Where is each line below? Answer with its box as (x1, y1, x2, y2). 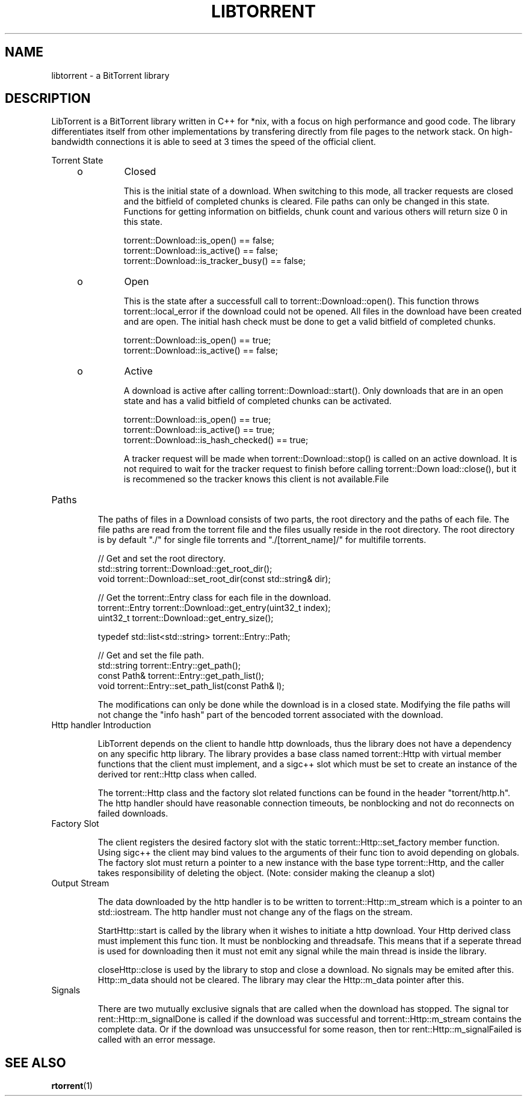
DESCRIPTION (5, 91, 91, 106)
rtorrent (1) (51, 1081, 93, 1091)
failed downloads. (97, 808, 168, 819)
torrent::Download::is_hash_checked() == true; (123, 435, 309, 446)
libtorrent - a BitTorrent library (51, 70, 170, 81)
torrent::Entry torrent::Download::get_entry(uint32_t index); (97, 603, 331, 613)
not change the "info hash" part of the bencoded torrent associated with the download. (97, 710, 443, 720)
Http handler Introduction (51, 720, 151, 731)
